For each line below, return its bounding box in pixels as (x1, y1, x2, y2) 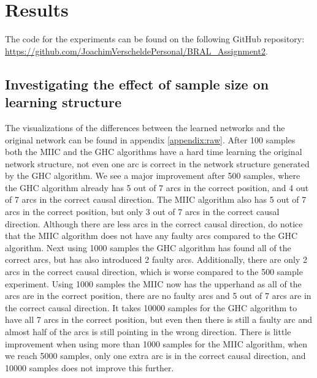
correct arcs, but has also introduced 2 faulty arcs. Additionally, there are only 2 (5, 253, 307, 266)
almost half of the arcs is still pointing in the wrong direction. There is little (5, 325, 291, 338)
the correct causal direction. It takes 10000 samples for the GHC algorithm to (5, 301, 297, 314)
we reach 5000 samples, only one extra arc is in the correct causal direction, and (5, 349, 306, 362)
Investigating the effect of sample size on (5, 74, 269, 93)
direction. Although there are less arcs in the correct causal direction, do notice (5, 217, 303, 230)
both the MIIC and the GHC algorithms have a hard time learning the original (5, 145, 302, 158)
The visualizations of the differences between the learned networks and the (5, 121, 285, 134)
